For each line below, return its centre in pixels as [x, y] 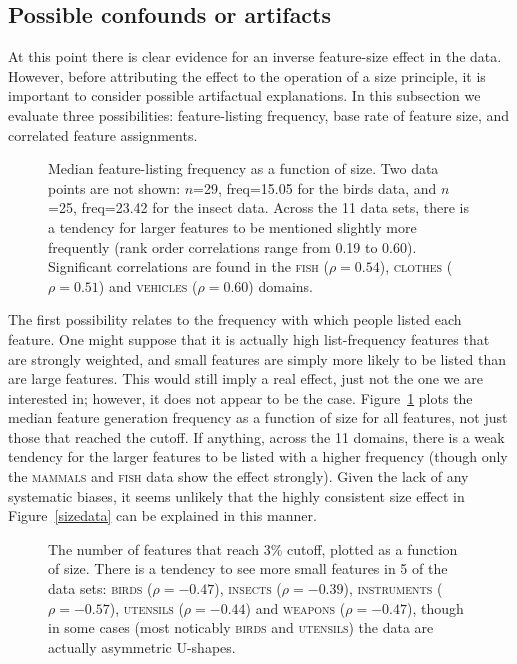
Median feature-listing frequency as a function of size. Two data [243, 168]
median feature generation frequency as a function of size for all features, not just [258, 417]
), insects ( [248, 588]
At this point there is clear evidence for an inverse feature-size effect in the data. [255, 56]
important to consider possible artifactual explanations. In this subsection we [244, 95]
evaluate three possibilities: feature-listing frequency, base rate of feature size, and [259, 114]
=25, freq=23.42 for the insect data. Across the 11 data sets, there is [258, 207]
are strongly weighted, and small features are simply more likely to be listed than [257, 358]
